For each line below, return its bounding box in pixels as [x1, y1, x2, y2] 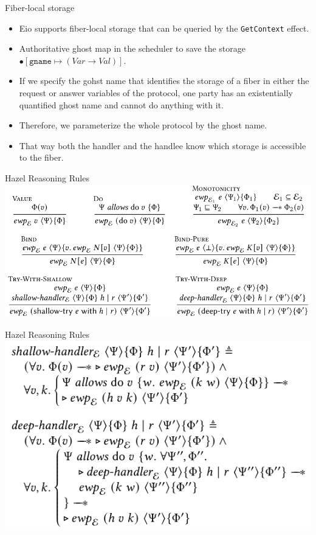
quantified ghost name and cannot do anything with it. [19, 98, 224, 111]
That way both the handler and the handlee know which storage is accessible [19, 139, 306, 152]
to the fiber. [19, 151, 64, 164]
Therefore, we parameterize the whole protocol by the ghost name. [19, 119, 267, 131]
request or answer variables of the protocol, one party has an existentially [19, 86, 293, 99]
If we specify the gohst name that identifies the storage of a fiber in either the [19, 74, 309, 87]
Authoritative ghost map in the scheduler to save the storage [19, 42, 246, 55]
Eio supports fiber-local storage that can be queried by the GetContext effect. [19, 21, 309, 34]
